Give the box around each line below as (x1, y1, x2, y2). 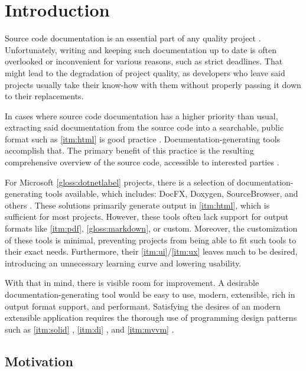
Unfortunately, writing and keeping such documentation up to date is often (5, 43, 276, 56)
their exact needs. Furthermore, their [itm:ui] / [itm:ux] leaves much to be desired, (5, 245, 298, 258)
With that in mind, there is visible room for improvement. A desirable (5, 276, 259, 289)
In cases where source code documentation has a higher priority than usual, (5, 109, 278, 122)
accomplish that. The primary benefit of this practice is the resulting (5, 144, 254, 157)
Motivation (5, 352, 73, 370)
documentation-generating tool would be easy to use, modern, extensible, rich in (5, 288, 295, 300)
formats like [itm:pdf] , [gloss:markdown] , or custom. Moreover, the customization (5, 222, 298, 235)
